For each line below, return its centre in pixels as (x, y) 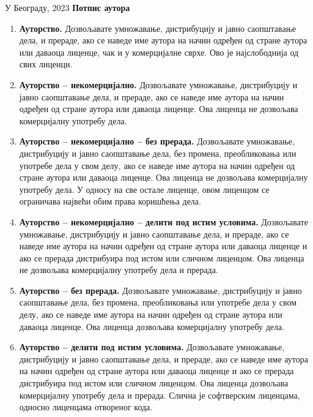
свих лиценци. (46, 64)
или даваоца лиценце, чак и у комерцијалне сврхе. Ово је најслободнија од (159, 52)
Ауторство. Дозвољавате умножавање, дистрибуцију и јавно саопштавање (157, 28)
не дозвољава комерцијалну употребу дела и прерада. (119, 270)
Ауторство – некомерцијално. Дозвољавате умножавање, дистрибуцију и (158, 84)
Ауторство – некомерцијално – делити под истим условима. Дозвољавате (164, 221)
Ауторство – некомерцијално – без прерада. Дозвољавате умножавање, (157, 141)
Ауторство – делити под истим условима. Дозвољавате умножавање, (152, 347)
